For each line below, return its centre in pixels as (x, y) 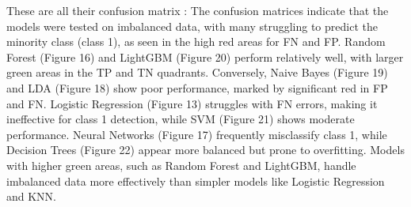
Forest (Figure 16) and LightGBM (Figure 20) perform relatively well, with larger (205, 56)
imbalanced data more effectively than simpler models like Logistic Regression (196, 181)
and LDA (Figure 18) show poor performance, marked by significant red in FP (197, 87)
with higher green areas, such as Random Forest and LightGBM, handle (181, 165)
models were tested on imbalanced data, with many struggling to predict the (192, 26)
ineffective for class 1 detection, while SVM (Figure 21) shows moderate (181, 119)
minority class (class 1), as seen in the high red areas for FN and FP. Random (196, 41)
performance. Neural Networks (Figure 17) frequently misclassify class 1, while (197, 134)
